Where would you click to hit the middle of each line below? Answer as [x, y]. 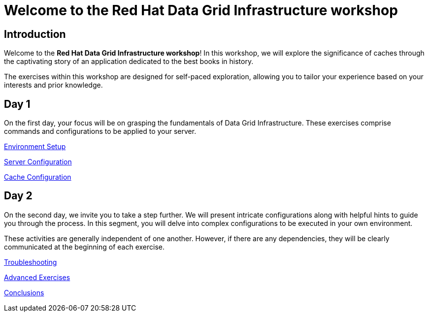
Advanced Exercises [37, 277]
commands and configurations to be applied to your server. [100, 131]
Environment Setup [35, 147]
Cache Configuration [38, 177]
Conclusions [24, 292]
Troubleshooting [31, 262]
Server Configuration [38, 162]
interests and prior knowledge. [53, 85]
